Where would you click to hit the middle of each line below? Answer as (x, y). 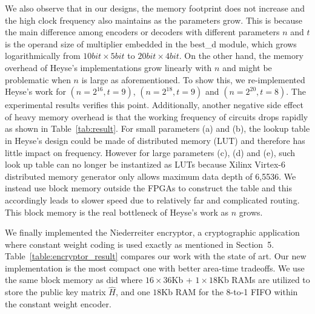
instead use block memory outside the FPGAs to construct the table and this (148, 188)
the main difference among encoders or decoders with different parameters (142, 32)
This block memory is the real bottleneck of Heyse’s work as (117, 212)
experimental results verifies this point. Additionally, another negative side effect (154, 105)
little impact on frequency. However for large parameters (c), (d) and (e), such (150, 152)
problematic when (38, 79)
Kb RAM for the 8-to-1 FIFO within (230, 292)
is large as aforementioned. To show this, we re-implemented (193, 79)
